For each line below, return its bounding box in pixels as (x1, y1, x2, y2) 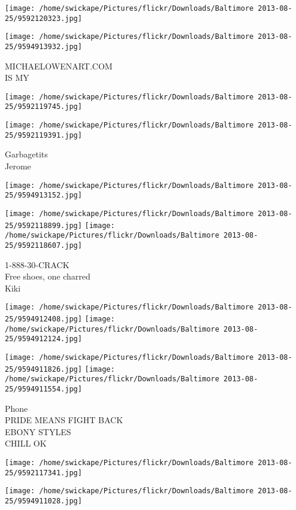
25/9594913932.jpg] (5, 42, 82, 51)
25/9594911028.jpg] (5, 496, 82, 505)
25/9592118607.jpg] (5, 241, 82, 250)
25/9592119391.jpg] (5, 130, 82, 139)
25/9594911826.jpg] (5, 365, 82, 374)
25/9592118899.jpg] (5, 221, 82, 230)
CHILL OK (5, 437, 47, 450)
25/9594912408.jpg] (5, 315, 82, 323)
